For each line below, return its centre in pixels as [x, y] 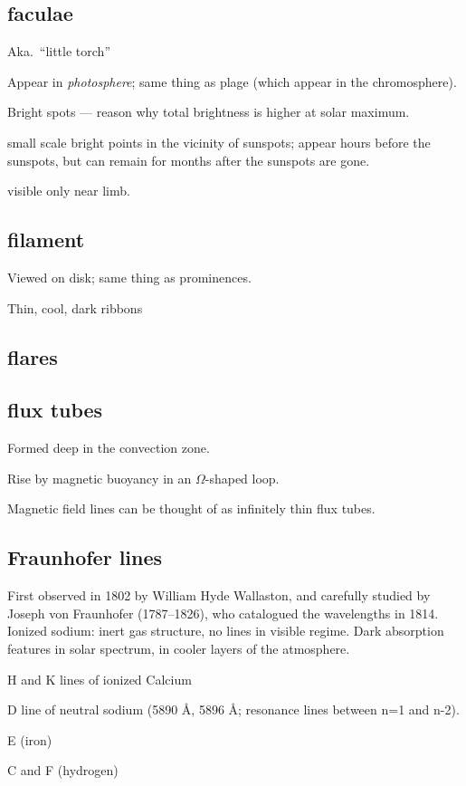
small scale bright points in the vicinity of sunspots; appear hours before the [219, 142]
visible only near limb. [69, 191]
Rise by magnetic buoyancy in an [100, 478]
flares [33, 356]
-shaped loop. [242, 478]
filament [46, 240]
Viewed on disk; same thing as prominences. [129, 277]
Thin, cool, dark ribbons [75, 307]
